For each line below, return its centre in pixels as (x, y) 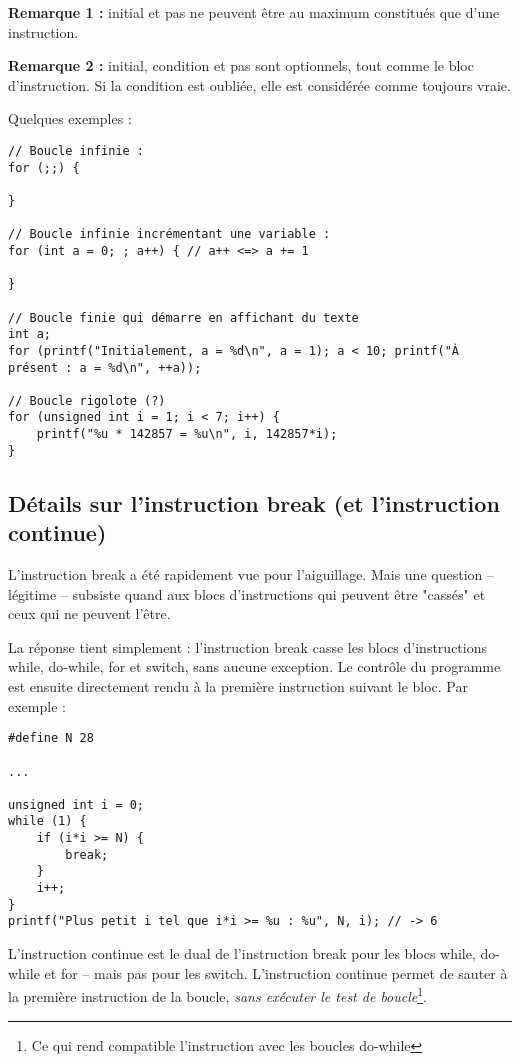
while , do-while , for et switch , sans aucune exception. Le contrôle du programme (254, 666)
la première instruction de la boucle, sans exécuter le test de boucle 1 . (217, 994)
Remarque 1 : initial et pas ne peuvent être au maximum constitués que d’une (254, 12)
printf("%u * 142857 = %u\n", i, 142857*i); (187, 434)
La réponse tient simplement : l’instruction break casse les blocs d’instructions (247, 646)
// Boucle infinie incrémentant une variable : (169, 234)
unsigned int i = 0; (76, 804)
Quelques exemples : (70, 118)
